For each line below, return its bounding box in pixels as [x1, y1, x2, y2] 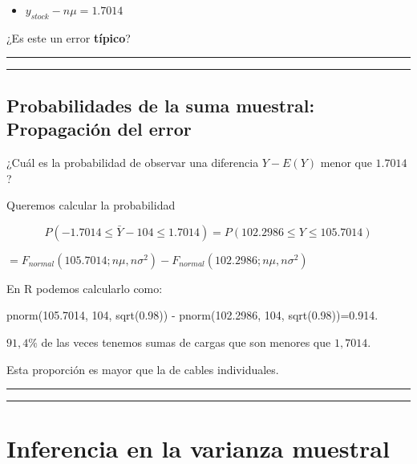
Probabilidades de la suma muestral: [6, 92, 315, 117]
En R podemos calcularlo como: [6, 279, 163, 296]
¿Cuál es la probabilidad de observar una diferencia [6, 153, 259, 170]
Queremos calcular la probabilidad [6, 197, 176, 214]
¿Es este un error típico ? [6, 29, 131, 46]
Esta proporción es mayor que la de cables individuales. [6, 360, 279, 377]
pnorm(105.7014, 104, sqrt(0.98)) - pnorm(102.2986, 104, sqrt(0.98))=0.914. [6, 307, 379, 324]
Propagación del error [6, 116, 192, 141]
